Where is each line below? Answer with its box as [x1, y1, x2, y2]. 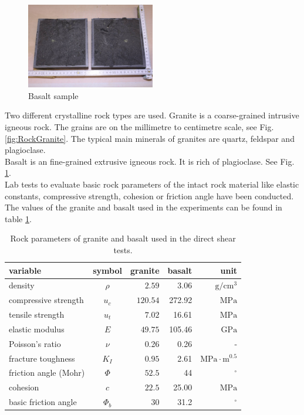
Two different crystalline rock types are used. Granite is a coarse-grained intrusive [5, 109, 299, 121]
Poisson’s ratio [9, 337, 61, 349]
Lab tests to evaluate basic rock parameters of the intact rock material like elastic [5, 178, 299, 190]
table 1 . [5, 212, 32, 224]
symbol [93, 264, 122, 276]
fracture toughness [9, 352, 75, 364]
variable [9, 264, 42, 276]
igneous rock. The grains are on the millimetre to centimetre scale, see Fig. [5, 120, 274, 132]
